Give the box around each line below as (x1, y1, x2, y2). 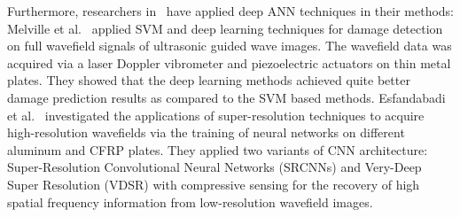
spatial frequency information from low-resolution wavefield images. (7, 192, 373, 211)
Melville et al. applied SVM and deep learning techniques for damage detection (7, 19, 443, 37)
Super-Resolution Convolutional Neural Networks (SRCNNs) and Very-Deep (7, 158, 422, 176)
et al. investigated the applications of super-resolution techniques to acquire (7, 105, 425, 124)
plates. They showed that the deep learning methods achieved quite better (7, 71, 410, 89)
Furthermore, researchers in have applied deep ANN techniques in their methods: (7, 2, 455, 19)
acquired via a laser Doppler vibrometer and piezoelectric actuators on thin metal (7, 53, 451, 72)
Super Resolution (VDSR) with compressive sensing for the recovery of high (7, 174, 420, 193)
